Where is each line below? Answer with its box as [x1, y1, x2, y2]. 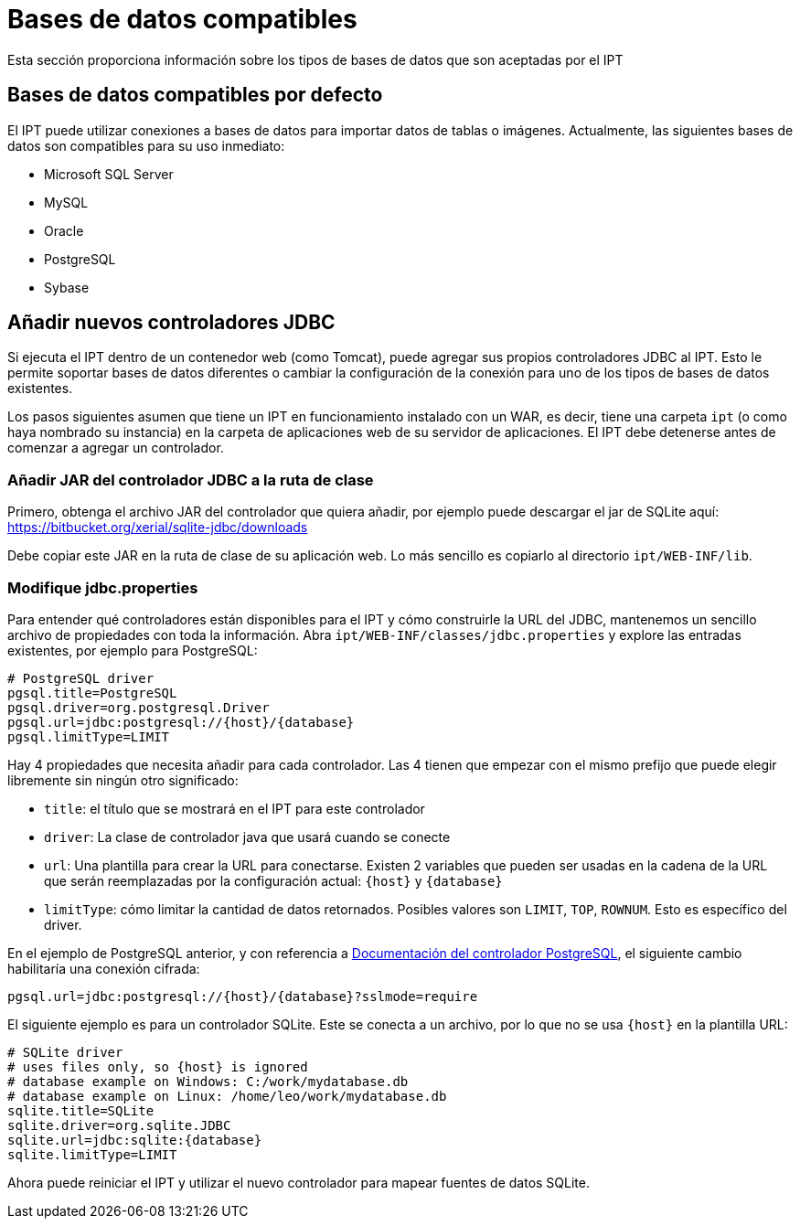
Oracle [44, 222, 84, 239]
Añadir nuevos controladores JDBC [7, 311, 336, 335]
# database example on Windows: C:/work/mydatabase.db [7, 1073, 409, 1089]
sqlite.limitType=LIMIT [7, 1146, 177, 1162]
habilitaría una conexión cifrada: [7, 960, 200, 976]
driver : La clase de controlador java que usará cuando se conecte [44, 828, 451, 845]
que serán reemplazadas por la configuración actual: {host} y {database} [44, 872, 503, 889]
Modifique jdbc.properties [7, 578, 198, 597]
